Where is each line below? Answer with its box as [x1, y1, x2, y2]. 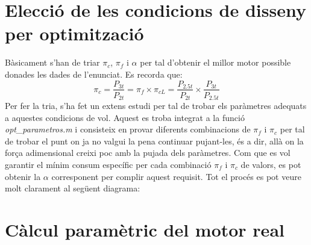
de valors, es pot [240, 158, 301, 170]
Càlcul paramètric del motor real [5, 217, 284, 241]
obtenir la [5, 170, 41, 182]
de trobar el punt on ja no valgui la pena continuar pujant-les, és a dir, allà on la [5, 134, 304, 147]
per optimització [5, 21, 144, 46]
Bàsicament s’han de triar [5, 56, 100, 69]
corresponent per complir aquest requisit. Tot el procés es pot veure [51, 170, 301, 182]
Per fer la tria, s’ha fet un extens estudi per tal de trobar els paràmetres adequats [5, 99, 307, 112]
